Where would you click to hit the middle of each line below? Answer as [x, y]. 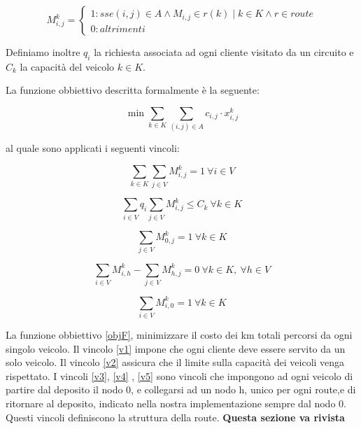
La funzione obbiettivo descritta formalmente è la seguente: [133, 90]
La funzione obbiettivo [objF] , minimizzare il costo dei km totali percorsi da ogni [179, 335]
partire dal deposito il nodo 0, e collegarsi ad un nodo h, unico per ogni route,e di [181, 389]
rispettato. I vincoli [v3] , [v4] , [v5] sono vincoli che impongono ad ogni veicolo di [179, 375]
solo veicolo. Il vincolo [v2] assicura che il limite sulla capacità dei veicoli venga [175, 362]
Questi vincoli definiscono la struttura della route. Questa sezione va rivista [175, 417]
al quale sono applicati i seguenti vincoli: [93, 148]
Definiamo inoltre [43, 52]
